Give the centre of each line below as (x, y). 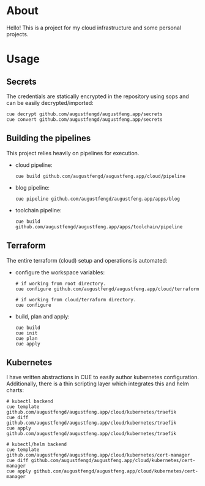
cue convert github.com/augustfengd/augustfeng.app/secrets (85, 119)
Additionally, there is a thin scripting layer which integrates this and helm (98, 384)
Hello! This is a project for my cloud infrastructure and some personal (94, 28)
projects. (17, 34)
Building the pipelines (49, 138)
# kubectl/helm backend (37, 445)
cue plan (26, 338)
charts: (15, 390)
